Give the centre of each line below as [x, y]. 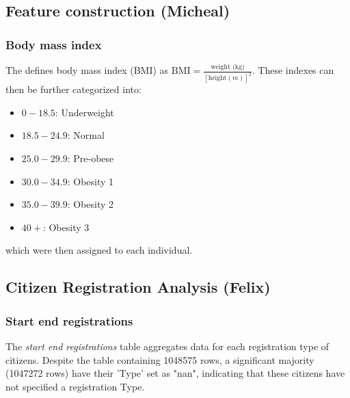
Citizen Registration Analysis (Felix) [138, 287]
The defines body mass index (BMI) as [87, 70]
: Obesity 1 [91, 181]
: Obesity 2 [91, 204]
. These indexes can [293, 70]
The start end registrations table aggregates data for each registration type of [167, 346]
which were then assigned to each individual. [99, 250]
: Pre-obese [91, 158]
